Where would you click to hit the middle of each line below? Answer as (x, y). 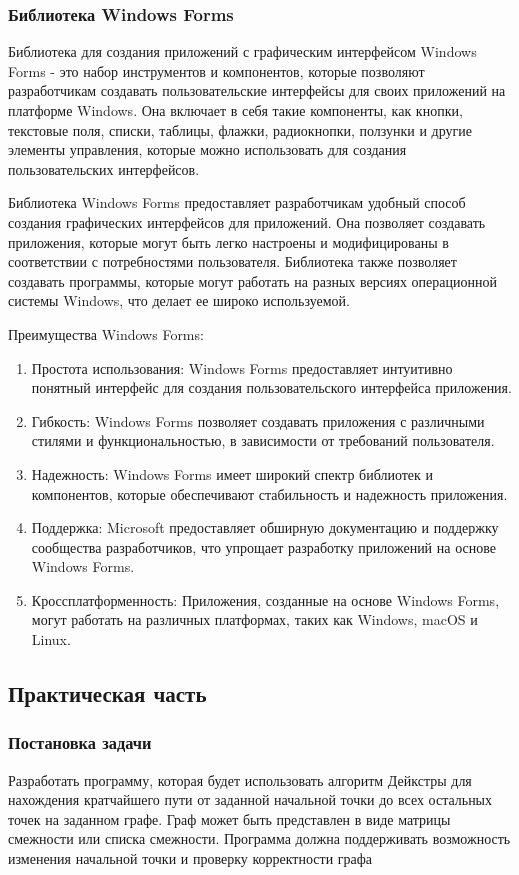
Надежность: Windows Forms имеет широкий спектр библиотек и (232, 473)
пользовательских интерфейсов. (104, 168)
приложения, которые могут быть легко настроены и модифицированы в (228, 241)
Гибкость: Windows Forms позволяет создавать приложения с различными (258, 420)
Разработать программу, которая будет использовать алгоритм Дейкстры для (240, 779)
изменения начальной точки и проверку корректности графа (190, 858)
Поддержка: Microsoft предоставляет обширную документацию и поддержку (265, 527)
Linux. (51, 639)
